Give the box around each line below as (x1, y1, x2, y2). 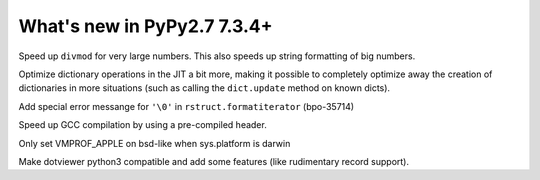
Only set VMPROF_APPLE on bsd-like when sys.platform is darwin (18, 137, 291, 149)
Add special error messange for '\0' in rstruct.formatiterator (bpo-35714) (18, 100, 355, 112)
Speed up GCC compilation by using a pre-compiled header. (18, 119, 267, 131)
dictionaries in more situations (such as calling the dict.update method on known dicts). (18, 82, 390, 94)
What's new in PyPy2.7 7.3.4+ (18, 15, 273, 37)
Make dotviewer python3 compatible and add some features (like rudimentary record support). (18, 155, 410, 167)
